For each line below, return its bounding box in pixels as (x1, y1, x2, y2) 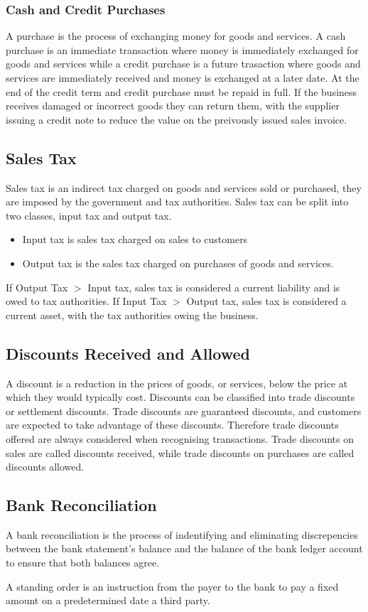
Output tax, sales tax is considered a (186, 294, 347, 308)
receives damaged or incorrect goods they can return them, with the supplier (6, 98, 340, 113)
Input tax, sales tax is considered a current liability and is (87, 279, 340, 294)
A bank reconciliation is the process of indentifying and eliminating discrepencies (6, 527, 358, 542)
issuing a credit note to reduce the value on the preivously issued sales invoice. (6, 112, 347, 127)
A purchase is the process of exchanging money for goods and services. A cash (6, 28, 346, 43)
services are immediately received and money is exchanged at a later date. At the (6, 70, 359, 85)
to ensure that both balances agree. (6, 555, 160, 570)
